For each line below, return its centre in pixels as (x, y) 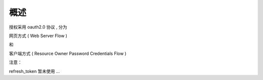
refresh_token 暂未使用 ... (35, 71)
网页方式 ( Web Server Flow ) (38, 36)
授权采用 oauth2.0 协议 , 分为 (38, 27)
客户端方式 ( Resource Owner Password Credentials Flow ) (68, 53)
